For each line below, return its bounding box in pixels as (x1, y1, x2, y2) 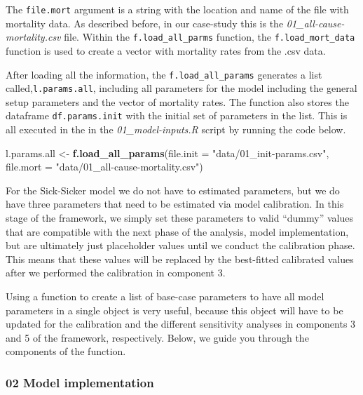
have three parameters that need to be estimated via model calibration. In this (6, 196, 344, 211)
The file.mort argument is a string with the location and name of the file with (6, 2, 349, 16)
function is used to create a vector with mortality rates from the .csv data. (6, 43, 326, 58)
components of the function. (6, 344, 126, 359)
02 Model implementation (6, 373, 154, 391)
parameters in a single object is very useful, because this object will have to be (6, 302, 343, 317)
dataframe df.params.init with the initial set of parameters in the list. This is (6, 108, 348, 123)
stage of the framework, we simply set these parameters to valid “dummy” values (6, 210, 353, 225)
